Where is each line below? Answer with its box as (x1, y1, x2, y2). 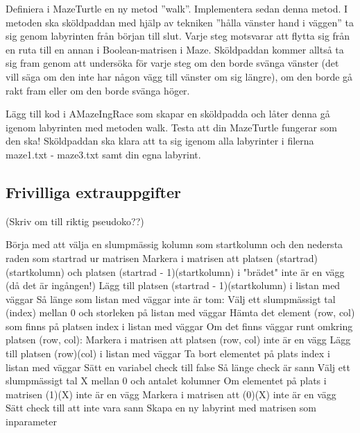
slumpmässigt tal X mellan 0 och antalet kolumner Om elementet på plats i (6, 373, 327, 388)
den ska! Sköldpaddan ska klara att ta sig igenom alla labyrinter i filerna (6, 133, 314, 148)
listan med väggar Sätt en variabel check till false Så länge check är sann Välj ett (6, 359, 350, 374)
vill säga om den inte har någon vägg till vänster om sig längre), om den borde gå (6, 69, 353, 83)
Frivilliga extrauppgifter (6, 181, 181, 202)
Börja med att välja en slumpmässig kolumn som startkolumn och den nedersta (6, 237, 343, 252)
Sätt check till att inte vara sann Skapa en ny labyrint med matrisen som (6, 400, 316, 415)
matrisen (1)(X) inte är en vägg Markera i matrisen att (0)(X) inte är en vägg (6, 386, 336, 401)
